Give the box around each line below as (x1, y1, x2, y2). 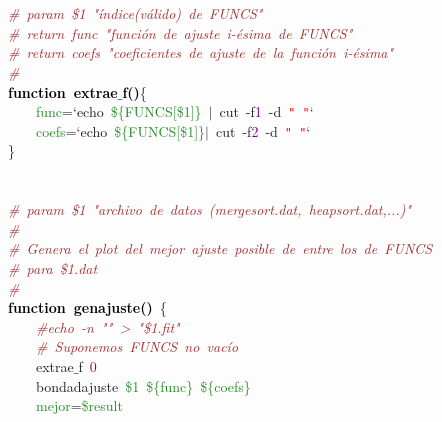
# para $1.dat (8, 258, 98, 279)
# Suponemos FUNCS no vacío (36, 336, 239, 357)
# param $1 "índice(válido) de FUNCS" (8, 3, 263, 24)
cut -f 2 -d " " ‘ (215, 120, 311, 141)
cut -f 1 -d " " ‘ (219, 101, 314, 122)
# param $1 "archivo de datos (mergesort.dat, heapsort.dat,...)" (8, 199, 412, 220)
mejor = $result (36, 395, 123, 416)
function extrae (8, 81, 118, 102)
